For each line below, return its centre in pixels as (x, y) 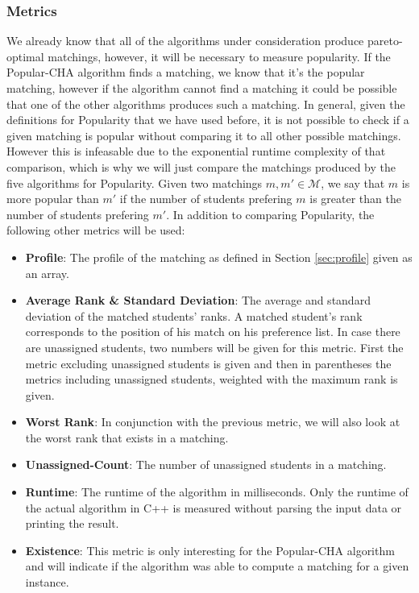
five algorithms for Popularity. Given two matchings (135, 182)
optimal (25, 56)
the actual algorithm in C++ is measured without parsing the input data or (214, 507)
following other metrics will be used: (96, 230)
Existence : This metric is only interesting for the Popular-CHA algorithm (210, 550)
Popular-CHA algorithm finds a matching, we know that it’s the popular (186, 72)
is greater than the (355, 199)
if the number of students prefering (206, 199)
